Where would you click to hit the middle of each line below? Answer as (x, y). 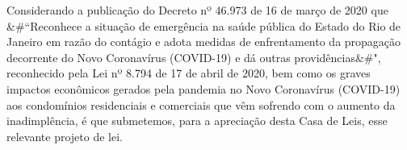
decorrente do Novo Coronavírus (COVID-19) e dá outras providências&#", (194, 57)
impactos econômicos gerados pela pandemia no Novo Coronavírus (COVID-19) (203, 88)
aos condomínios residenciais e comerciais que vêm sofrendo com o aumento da (201, 104)
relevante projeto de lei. (65, 136)
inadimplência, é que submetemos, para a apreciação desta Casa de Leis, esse (197, 121)
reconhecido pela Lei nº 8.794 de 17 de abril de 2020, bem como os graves (189, 73)
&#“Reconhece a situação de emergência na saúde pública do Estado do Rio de (204, 25)
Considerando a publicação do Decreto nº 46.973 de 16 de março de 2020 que (197, 10)
